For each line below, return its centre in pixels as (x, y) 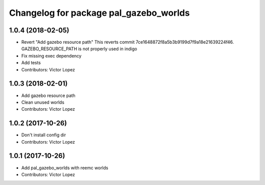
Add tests (31, 63)
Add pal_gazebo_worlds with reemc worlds (65, 168)
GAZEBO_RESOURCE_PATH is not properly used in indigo (79, 49)
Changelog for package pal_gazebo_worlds (99, 13)
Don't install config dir (44, 135)
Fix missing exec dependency (52, 56)
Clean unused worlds (43, 102)
